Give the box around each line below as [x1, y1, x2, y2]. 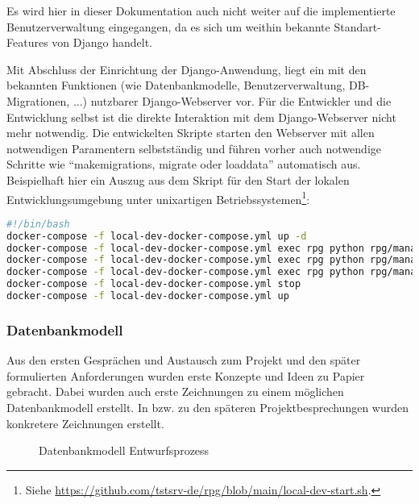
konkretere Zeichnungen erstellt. [6, 414, 164, 431]
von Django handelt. [52, 34, 152, 51]
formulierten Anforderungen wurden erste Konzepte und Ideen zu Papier [6, 367, 365, 384]
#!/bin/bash [6, 218, 70, 230]
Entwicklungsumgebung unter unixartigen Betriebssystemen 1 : [6, 188, 310, 207]
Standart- [334, 18, 381, 35]
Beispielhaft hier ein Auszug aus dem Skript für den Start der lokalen [6, 171, 350, 188]
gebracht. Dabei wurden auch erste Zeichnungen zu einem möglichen [6, 383, 344, 400]
